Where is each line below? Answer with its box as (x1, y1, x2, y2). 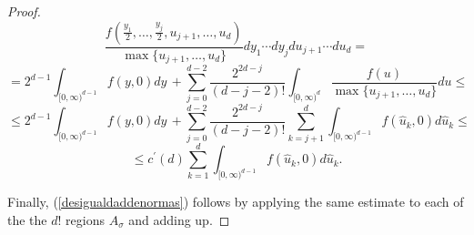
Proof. (7, 2, 41, 20)
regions (66, 209, 105, 229)
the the (7, 209, 47, 229)
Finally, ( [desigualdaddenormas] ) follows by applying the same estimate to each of (7, 192, 464, 211)
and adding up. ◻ (128, 209, 230, 229)
